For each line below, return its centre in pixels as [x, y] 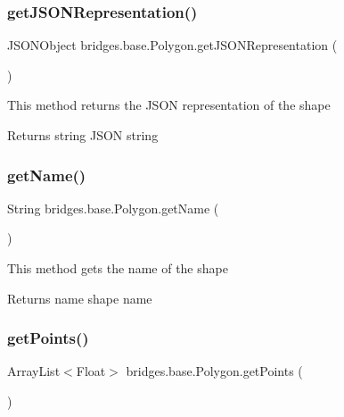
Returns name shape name [80, 298]
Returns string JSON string [83, 135]
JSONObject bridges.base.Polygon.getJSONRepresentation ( [172, 45]
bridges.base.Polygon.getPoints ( [214, 371]
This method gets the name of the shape [118, 268]
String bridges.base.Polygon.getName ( [113, 208]
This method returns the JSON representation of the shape [169, 105]
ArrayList [34, 371]
